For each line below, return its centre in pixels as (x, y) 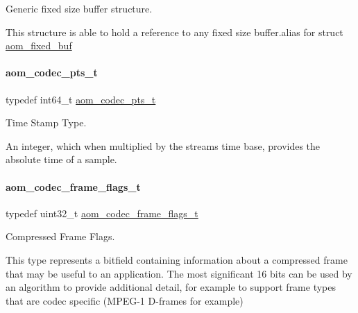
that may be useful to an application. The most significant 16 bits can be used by (179, 273)
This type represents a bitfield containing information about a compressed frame (177, 259)
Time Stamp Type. (46, 122)
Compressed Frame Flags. (60, 236)
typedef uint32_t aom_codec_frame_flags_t (102, 213)
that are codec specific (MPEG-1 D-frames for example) (125, 300)
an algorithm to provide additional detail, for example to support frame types (171, 287)
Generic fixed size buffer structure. (79, 8)
